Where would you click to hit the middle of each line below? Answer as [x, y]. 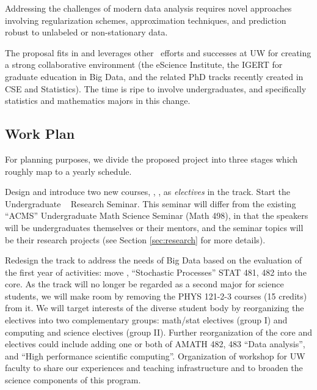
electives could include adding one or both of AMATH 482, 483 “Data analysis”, [155, 344]
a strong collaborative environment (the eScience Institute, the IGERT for [144, 64]
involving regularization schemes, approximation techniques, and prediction [146, 20]
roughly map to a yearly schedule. [68, 171]
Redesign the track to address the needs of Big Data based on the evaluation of [153, 260]
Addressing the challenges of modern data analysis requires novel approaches [148, 8]
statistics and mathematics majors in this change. [98, 101]
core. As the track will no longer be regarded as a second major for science [144, 284]
